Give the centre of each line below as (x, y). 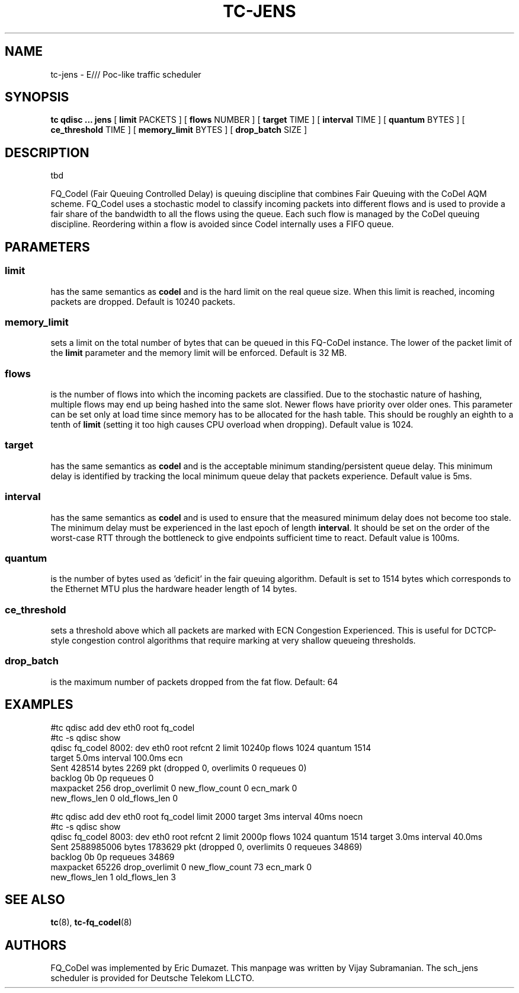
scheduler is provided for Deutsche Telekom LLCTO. (152, 978)
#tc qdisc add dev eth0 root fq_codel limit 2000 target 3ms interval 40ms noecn (207, 816)
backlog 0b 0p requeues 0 (102, 778)
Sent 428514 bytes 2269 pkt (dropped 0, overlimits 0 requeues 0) (179, 768)
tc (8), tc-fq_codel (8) (91, 922)
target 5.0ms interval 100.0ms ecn (117, 758)
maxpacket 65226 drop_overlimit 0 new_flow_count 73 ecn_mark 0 (181, 867)
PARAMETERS (47, 247)
